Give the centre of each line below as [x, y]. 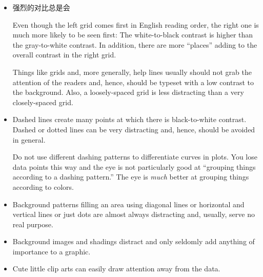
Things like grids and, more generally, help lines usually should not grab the [132, 72]
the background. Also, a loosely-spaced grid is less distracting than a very [128, 92]
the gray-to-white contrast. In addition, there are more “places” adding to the [135, 44]
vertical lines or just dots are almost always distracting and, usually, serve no [134, 214]
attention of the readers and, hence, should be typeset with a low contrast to [133, 82]
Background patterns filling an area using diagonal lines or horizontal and [128, 204]
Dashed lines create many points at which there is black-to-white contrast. [129, 119]
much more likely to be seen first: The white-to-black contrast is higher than [133, 35]
